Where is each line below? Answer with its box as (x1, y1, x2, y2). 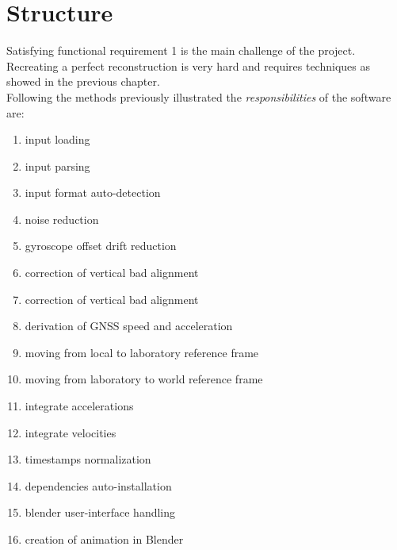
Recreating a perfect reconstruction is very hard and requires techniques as (6, 57, 370, 74)
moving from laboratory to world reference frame (25, 371, 263, 387)
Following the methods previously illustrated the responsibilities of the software (6, 88, 391, 105)
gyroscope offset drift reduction (25, 237, 177, 254)
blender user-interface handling (25, 504, 176, 521)
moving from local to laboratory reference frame (25, 344, 259, 360)
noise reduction (25, 210, 99, 227)
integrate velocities (25, 424, 116, 440)
